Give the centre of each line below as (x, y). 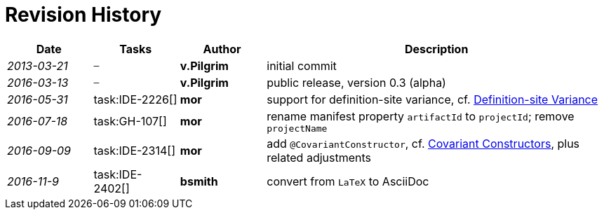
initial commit (302, 65)
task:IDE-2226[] (135, 99)
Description (436, 49)
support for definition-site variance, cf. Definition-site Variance (432, 99)
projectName (297, 128)
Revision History (83, 15)
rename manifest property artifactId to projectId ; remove (421, 116)
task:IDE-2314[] (134, 150)
